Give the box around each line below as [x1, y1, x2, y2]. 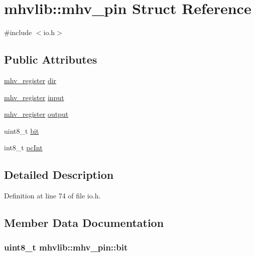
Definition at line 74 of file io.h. [4, 190, 101, 201]
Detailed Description [4, 167, 114, 182]
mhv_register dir [4, 75, 57, 85]
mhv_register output [4, 109, 69, 119]
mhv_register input [4, 92, 64, 102]
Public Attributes [4, 52, 97, 67]
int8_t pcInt [4, 142, 43, 153]
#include [4, 27, 32, 38]
